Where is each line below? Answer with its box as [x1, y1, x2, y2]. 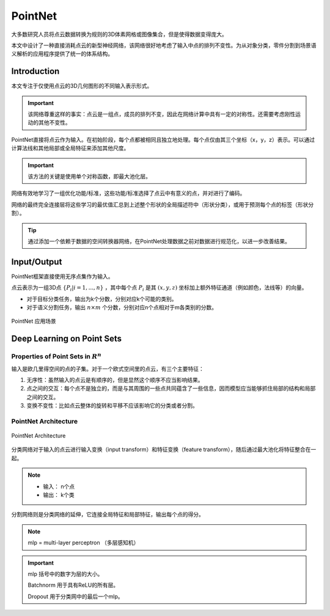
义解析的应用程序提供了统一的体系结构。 [11, 50, 113, 57]
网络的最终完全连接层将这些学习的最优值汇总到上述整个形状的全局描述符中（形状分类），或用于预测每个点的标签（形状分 [11, 200, 314, 208]
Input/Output [11, 257, 62, 267]
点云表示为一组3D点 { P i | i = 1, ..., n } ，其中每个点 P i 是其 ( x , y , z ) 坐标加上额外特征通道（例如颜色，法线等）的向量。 [11, 284, 308, 293]
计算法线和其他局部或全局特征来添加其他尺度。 [11, 144, 130, 152]
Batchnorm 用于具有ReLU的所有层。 [28, 581, 119, 589]
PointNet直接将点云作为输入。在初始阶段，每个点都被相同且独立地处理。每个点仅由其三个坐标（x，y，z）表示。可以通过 [11, 136, 315, 143]
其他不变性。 [38, 119, 71, 127]
